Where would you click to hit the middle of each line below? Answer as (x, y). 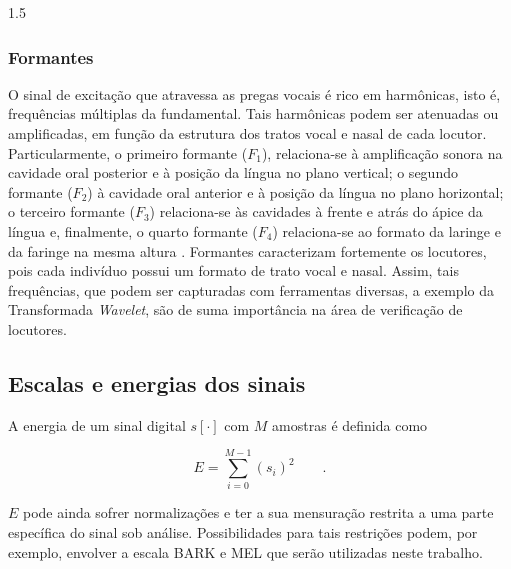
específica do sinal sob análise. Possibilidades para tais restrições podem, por (243, 532)
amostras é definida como (350, 424)
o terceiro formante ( (71, 211)
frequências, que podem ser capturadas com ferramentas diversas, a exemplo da (251, 289)
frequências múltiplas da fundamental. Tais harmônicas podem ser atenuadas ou (253, 113)
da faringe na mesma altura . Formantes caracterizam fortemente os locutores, (247, 250)
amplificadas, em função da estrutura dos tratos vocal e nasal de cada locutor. (247, 133)
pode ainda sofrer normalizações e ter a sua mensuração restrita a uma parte (258, 512)
